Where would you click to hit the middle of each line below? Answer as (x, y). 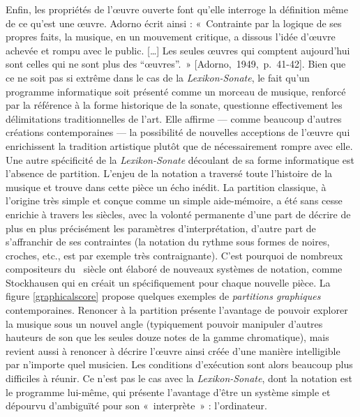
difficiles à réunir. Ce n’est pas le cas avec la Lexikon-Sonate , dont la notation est (179, 378)
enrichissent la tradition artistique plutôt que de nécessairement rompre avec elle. (179, 145)
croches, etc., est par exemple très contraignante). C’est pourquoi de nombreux (174, 255)
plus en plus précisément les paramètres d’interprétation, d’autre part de (161, 228)
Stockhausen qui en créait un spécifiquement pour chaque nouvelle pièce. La (168, 282)
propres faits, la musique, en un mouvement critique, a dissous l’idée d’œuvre (171, 37)
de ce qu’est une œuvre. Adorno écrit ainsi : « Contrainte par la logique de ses (174, 23)
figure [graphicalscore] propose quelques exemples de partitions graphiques (163, 296)
